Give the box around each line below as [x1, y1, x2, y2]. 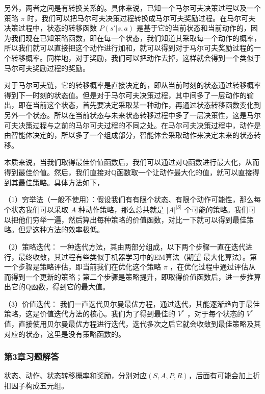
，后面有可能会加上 [188, 370, 253, 381]
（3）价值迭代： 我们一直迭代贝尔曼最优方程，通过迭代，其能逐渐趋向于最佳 [4, 298, 260, 309]
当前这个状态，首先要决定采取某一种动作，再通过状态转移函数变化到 [32, 100, 261, 110]
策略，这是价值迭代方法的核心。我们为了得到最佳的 [4, 308, 175, 319]
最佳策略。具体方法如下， [18, 177, 104, 187]
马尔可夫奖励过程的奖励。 [4, 62, 90, 73]
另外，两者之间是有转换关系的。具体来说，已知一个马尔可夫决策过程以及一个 [4, 3, 261, 13]
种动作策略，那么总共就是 [78, 204, 164, 215]
